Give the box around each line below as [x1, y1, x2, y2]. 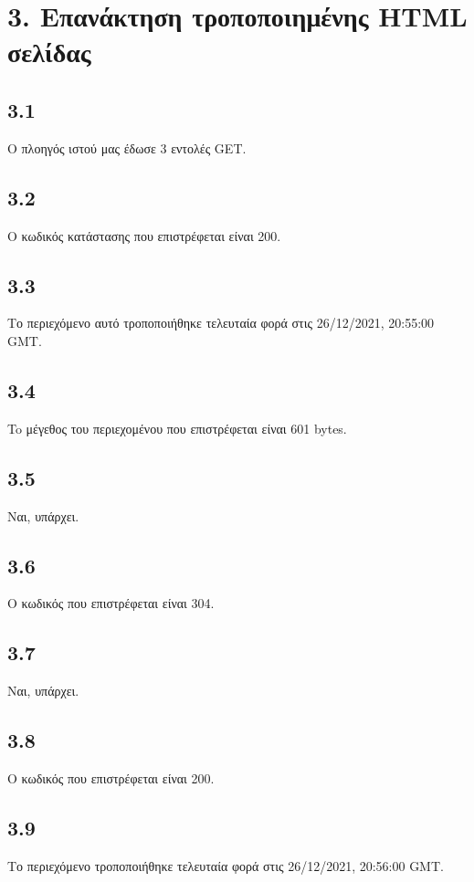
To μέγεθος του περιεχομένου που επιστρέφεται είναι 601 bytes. [7, 418, 347, 437]
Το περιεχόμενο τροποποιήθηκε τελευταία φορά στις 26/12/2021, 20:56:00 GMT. [7, 856, 444, 875]
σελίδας [7, 33, 91, 70]
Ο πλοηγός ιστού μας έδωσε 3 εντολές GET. [7, 138, 247, 157]
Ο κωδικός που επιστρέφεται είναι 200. [7, 768, 215, 787]
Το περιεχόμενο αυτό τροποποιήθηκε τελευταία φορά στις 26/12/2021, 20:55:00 [7, 313, 435, 332]
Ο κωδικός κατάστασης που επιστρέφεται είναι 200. [7, 226, 281, 245]
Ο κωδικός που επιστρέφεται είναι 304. [7, 593, 215, 613]
